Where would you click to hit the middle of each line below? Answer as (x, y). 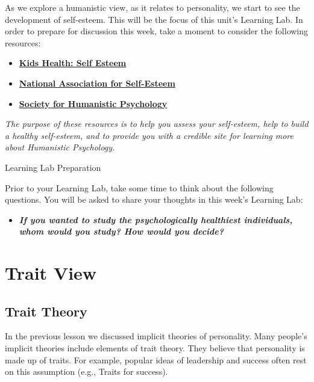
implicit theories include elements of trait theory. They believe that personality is (155, 348)
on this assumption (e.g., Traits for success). (86, 371)
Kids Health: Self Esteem (73, 63)
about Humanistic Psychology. (60, 147)
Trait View (51, 273)
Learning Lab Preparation (53, 167)
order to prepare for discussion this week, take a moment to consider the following (157, 31)
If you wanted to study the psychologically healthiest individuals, (156, 219)
